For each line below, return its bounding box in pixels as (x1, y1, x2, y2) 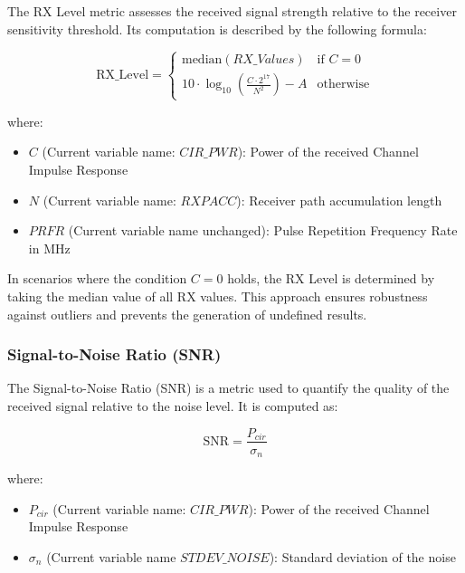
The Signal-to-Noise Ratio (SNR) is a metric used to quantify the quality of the (7, 378, 450, 397)
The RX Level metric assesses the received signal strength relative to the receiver (7, 2, 457, 20)
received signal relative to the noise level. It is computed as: (7, 396, 338, 415)
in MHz (28, 238, 71, 257)
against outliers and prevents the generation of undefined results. (7, 304, 367, 323)
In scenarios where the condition (7, 269, 187, 288)
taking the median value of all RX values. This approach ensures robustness (7, 286, 428, 305)
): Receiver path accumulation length (236, 190, 442, 209)
